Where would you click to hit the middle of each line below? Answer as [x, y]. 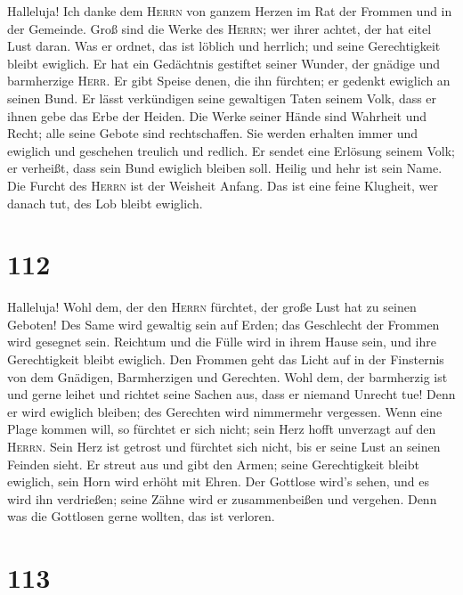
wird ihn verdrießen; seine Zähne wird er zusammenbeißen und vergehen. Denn [222, 498]
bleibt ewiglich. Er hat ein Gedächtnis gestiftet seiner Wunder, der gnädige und [224, 63]
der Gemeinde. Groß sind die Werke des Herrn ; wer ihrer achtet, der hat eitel [219, 28]
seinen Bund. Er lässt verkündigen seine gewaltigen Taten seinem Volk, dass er [222, 98]
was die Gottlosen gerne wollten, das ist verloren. [141, 516]
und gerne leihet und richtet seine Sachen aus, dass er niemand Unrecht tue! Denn [231, 394]
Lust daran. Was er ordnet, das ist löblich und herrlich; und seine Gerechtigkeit [224, 46]
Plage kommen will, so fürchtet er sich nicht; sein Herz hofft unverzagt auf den [222, 429]
